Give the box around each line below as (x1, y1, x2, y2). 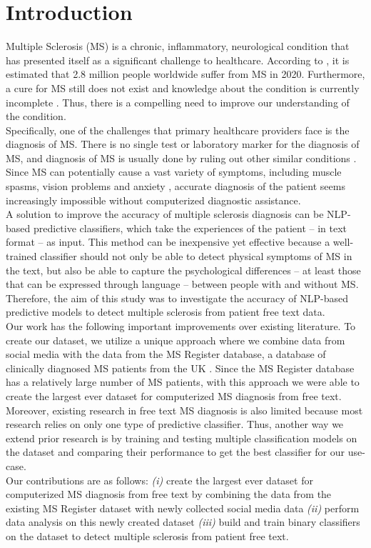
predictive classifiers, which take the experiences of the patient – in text (33, 220, 347, 235)
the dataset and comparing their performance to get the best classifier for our (6, 444, 345, 459)
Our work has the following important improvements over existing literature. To (6, 319, 356, 333)
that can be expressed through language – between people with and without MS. (6, 277, 359, 292)
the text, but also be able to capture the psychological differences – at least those (6, 262, 361, 277)
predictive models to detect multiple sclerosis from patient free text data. (6, 304, 325, 319)
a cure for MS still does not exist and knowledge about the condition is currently (6, 80, 360, 95)
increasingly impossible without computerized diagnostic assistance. (6, 192, 301, 207)
